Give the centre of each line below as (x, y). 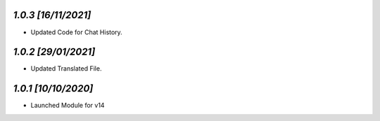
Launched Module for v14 (68, 106)
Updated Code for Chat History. (76, 32)
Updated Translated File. (66, 69)
